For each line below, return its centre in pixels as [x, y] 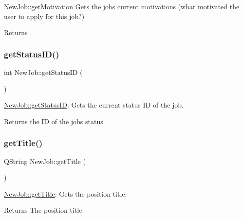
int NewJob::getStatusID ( [43, 72]
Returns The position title [43, 210]
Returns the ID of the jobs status [54, 121]
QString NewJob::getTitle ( [45, 161]
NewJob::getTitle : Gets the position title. [65, 193]
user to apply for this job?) [44, 16]
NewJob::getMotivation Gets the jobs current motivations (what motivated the [122, 6]
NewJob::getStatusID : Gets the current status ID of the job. [94, 105]
